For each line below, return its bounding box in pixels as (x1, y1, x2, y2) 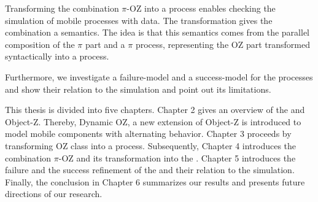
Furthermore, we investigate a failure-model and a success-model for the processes (5, 70, 313, 83)
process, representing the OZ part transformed (135, 37, 310, 50)
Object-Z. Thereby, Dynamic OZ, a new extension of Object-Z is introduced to (5, 115, 301, 128)
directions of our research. (5, 187, 103, 200)
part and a (85, 37, 125, 50)
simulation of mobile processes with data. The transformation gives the (5, 14, 273, 26)
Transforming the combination (5, 2, 119, 14)
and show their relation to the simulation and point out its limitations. (5, 82, 271, 95)
